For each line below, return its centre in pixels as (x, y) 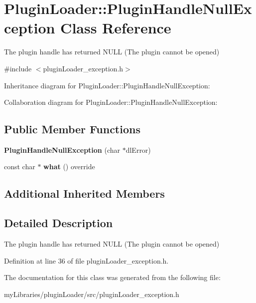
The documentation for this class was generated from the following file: (112, 277)
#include (18, 68)
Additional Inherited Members (84, 193)
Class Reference (116, 28)
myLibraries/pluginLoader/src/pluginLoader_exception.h (92, 294)
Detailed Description (59, 223)
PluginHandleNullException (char (62, 150)
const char (20, 166)
